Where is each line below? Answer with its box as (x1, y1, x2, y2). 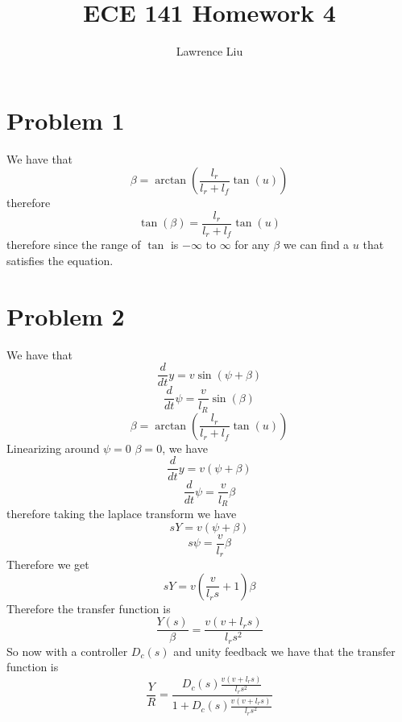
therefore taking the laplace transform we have (6, 505, 237, 522)
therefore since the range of (6, 236, 141, 253)
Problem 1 (6, 103, 125, 136)
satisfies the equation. (6, 251, 114, 268)
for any (234, 236, 270, 253)
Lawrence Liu (176, 43, 243, 60)
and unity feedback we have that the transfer (173, 642, 396, 659)
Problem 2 (6, 299, 125, 332)
